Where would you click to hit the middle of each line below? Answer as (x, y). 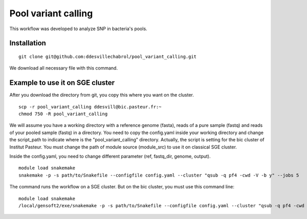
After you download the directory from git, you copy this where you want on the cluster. (102, 95)
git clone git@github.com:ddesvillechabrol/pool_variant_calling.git (108, 57)
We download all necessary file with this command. (63, 68)
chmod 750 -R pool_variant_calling (63, 114)
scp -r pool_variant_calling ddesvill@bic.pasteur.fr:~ (90, 107)
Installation (28, 43)
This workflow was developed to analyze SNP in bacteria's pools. (79, 29)
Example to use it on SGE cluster (62, 83)
